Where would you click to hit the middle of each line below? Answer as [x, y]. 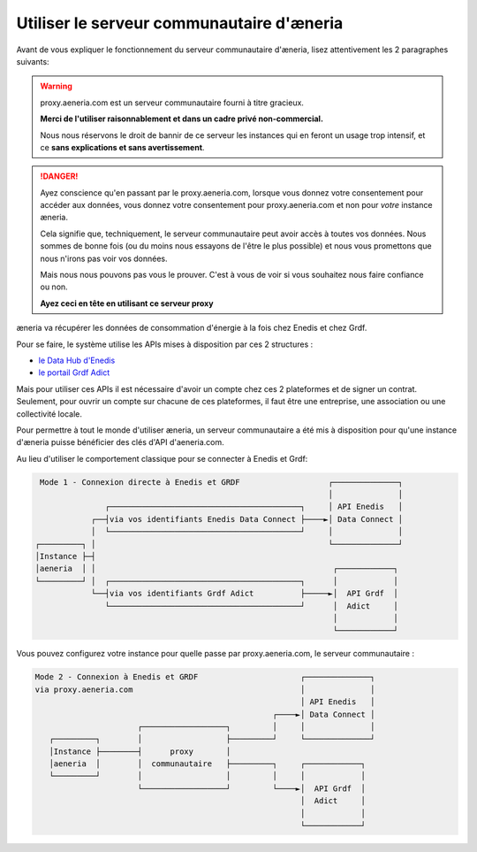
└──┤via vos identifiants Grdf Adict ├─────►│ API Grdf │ [245, 594]
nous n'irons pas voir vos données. [104, 258]
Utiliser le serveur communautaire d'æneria [180, 23]
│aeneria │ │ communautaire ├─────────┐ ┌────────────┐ [208, 764]
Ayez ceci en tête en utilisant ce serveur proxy [127, 303]
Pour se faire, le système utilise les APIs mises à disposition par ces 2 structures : [165, 344]
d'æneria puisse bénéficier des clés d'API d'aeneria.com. [120, 442]
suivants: [33, 61]
